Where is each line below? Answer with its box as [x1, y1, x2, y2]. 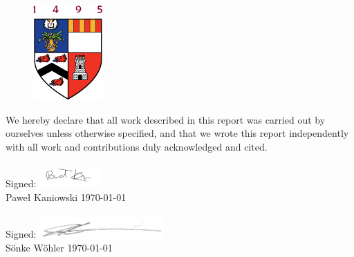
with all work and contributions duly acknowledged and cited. [6, 139, 268, 153]
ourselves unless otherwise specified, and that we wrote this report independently [6, 126, 349, 140]
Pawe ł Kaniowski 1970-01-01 [6, 190, 127, 204]
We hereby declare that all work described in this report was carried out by [6, 112, 326, 126]
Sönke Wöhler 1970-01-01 [6, 240, 113, 255]
